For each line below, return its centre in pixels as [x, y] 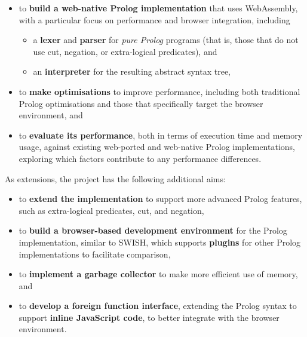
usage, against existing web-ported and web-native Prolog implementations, [157, 147]
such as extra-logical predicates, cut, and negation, [111, 210]
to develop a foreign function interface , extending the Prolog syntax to [158, 306]
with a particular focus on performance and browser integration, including [154, 19]
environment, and [51, 115]
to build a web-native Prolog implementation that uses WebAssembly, [158, 8]
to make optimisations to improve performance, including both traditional [159, 91]
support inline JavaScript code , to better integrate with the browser [149, 317]
